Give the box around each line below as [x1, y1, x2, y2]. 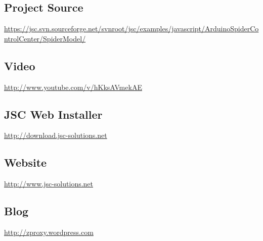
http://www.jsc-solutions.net [4, 178, 94, 189]
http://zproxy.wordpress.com [4, 226, 94, 237]
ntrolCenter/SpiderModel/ [4, 33, 86, 43]
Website [4, 155, 47, 170]
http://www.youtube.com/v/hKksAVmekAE [4, 81, 142, 92]
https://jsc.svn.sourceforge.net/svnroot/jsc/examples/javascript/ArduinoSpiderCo [4, 23, 259, 34]
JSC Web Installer [4, 106, 103, 122]
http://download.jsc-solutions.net [4, 130, 107, 140]
